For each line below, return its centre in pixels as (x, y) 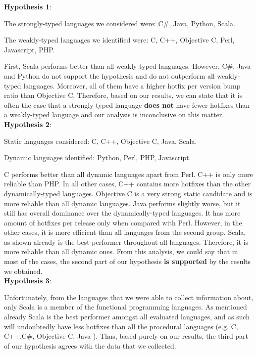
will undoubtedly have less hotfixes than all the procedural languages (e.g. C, (121, 326)
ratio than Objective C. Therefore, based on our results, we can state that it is (123, 95)
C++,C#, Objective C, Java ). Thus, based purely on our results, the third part (126, 336)
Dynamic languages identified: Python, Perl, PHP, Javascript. (98, 157)
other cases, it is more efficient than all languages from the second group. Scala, (125, 232)
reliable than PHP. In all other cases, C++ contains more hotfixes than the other (128, 184)
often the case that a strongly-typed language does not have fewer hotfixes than (127, 105)
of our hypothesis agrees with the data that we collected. (90, 345)
